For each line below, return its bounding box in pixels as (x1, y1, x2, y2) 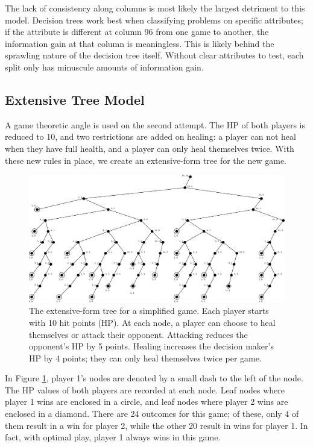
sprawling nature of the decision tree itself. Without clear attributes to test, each (5, 49, 304, 61)
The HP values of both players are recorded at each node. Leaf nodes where (5, 383, 285, 396)
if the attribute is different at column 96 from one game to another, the (5, 25, 269, 38)
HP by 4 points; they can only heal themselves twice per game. (29, 351, 262, 364)
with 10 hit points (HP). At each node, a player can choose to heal (29, 316, 276, 328)
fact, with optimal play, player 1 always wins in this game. (5, 431, 221, 443)
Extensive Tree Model (5, 90, 145, 108)
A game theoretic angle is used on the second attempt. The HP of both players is (5, 118, 305, 131)
